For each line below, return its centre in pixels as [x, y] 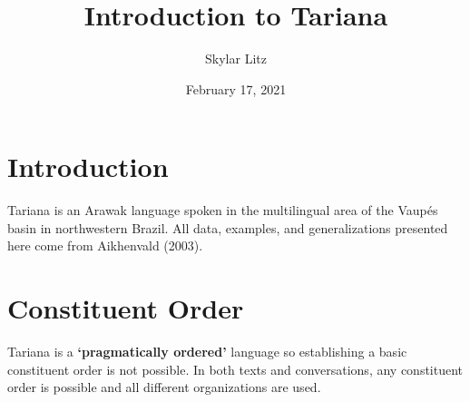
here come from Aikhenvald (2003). [105, 245]
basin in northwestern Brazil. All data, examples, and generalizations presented [228, 227]
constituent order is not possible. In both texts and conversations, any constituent [235, 369]
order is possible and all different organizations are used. [164, 387]
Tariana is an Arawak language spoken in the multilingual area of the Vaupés [223, 210]
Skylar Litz [236, 59]
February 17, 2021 [236, 88]
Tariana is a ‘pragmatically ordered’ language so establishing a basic [207, 352]
